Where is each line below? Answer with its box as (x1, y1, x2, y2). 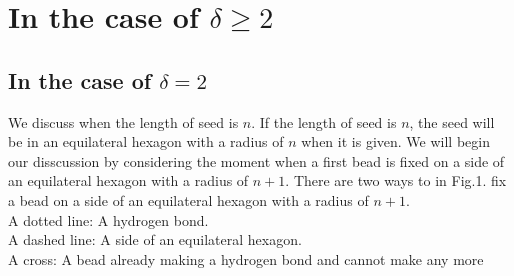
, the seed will (409, 111, 495, 132)
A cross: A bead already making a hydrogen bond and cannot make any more (8, 248, 484, 269)
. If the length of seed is (251, 111, 397, 132)
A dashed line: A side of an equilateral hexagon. (8, 229, 302, 250)
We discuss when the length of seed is (8, 111, 239, 132)
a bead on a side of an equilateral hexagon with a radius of (8, 189, 369, 210)
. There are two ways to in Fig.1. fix (285, 170, 507, 191)
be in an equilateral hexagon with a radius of (8, 131, 284, 152)
